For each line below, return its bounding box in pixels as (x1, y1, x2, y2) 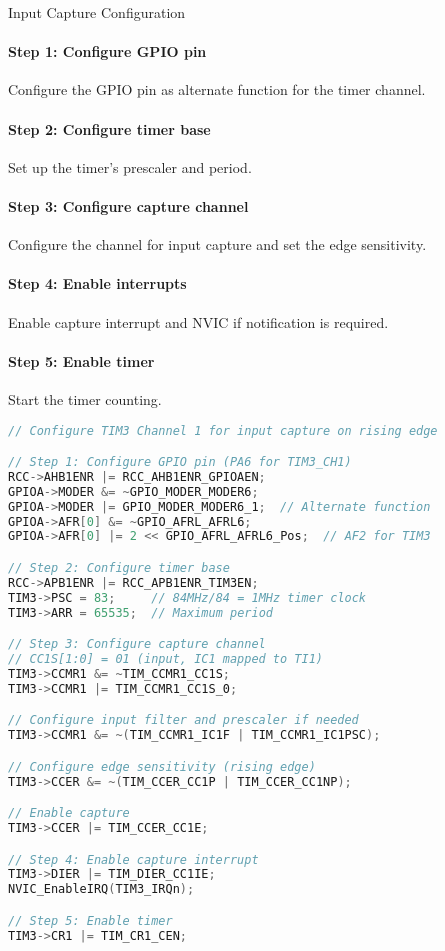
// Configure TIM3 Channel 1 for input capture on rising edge (8, 423, 438, 438)
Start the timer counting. (8, 388, 162, 409)
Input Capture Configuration (8, 2, 186, 22)
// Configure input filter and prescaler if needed (8, 713, 359, 728)
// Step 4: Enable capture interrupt (8, 852, 259, 867)
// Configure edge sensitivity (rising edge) (8, 759, 316, 774)
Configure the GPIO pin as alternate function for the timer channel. (8, 79, 426, 100)
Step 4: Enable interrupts (8, 273, 187, 294)
